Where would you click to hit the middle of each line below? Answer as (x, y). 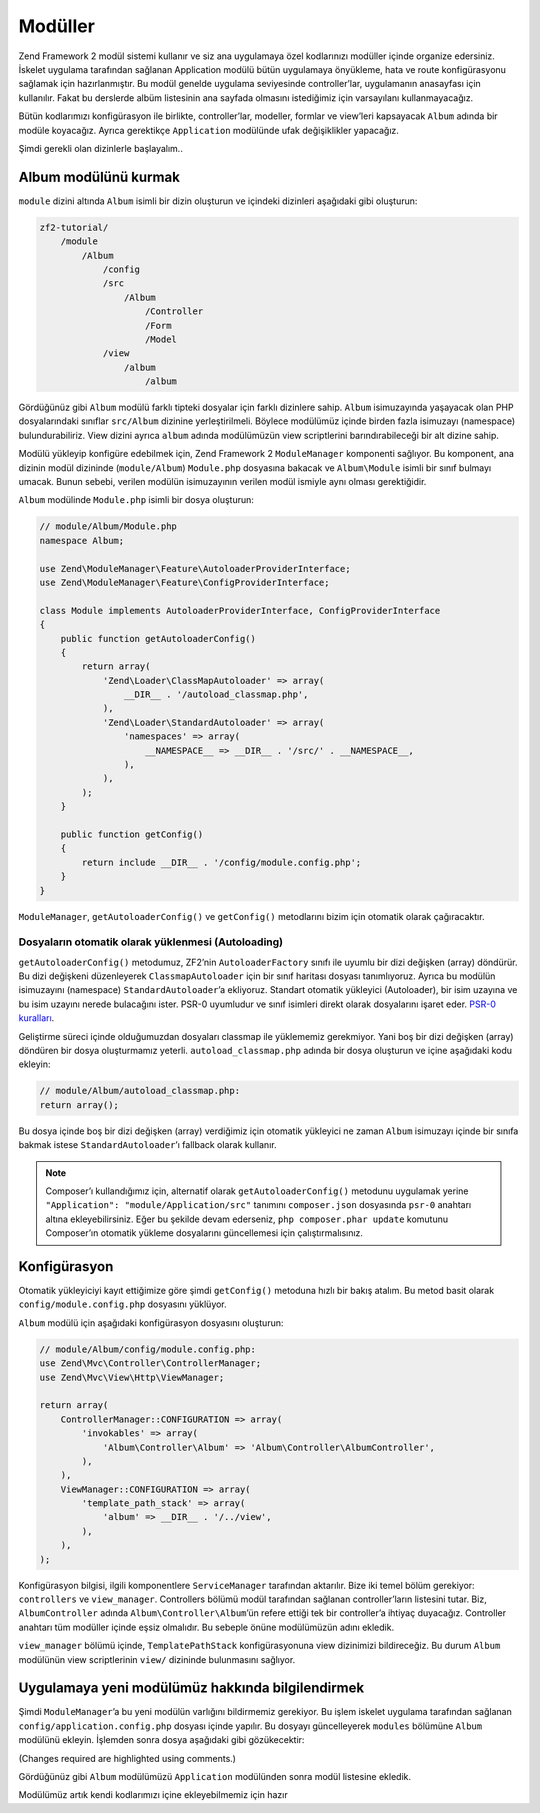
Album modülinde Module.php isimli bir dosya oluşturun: (136, 500)
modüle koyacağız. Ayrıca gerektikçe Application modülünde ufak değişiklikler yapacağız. (209, 130)
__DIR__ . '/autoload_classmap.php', (216, 694)
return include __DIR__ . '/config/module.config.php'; (221, 862)
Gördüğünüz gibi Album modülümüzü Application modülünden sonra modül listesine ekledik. (215, 1777)
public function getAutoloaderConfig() (158, 638)
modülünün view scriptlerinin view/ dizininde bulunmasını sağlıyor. (157, 1659)
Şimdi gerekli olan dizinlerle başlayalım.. (101, 148)
